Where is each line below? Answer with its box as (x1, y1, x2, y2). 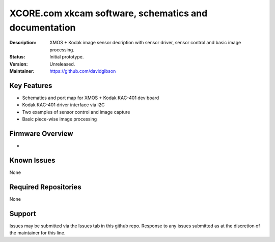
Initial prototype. (49, 54, 84, 60)
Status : (9, 54, 25, 60)
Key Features (9, 81, 52, 90)
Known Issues (9, 156, 56, 165)
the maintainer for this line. (9, 230, 66, 236)
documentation (9, 22, 76, 33)
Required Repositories (9, 183, 81, 191)
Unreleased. (49, 61, 75, 67)
